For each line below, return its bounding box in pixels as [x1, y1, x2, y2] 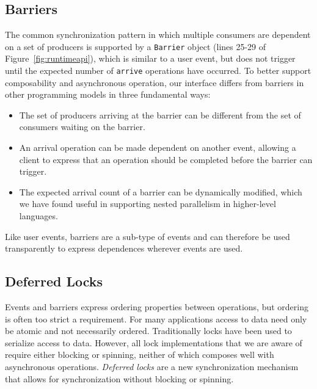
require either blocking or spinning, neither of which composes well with [5, 348, 274, 361]
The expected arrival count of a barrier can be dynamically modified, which [19, 185, 302, 198]
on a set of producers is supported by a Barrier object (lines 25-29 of [5, 40, 266, 53]
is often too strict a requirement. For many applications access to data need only [5, 312, 307, 325]
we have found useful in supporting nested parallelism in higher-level [19, 197, 276, 210]
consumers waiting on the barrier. [19, 120, 145, 133]
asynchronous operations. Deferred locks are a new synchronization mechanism [5, 360, 299, 373]
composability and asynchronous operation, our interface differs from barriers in [5, 76, 304, 89]
